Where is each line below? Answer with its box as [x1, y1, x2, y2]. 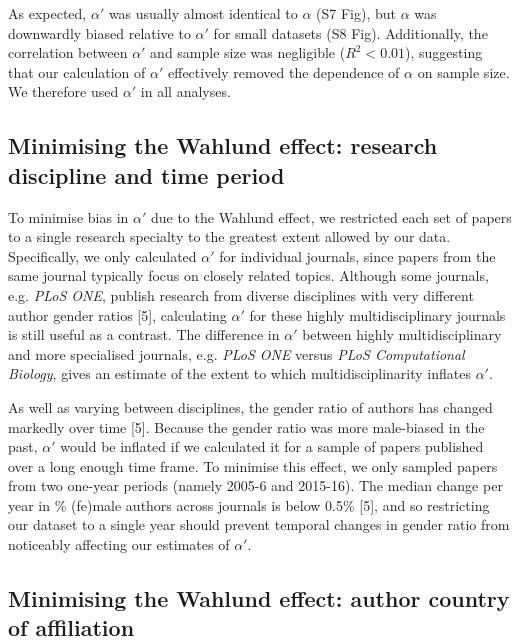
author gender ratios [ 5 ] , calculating [8, 304, 227, 325]
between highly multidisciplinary [302, 324, 502, 345]
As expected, [8, 3, 87, 23]
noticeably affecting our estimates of [8, 534, 230, 555]
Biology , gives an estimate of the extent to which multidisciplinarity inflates [8, 363, 471, 384]
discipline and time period [8, 159, 285, 190]
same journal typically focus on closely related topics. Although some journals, [8, 265, 489, 286]
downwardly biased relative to [8, 22, 191, 43]
